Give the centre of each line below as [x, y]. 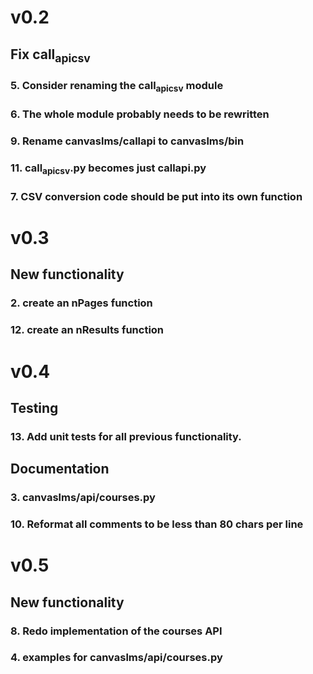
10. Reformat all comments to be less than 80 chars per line [157, 524]
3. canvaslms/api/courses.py [83, 498]
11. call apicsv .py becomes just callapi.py [108, 168]
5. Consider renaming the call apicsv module [117, 86]
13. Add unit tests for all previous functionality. [126, 436]
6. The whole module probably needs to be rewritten [140, 114]
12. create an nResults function [87, 330]
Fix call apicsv [50, 55]
